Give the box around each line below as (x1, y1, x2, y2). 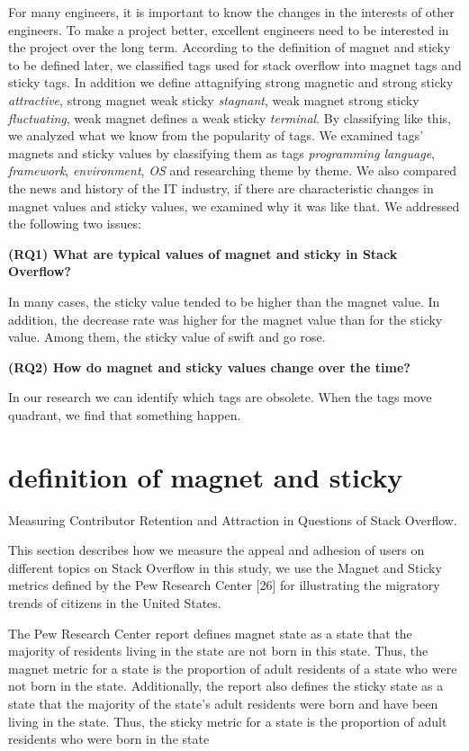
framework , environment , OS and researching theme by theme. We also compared (8, 161, 457, 180)
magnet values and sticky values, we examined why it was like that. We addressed (8, 196, 460, 215)
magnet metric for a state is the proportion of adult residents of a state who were (8, 658, 457, 677)
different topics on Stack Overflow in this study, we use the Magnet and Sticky (8, 558, 442, 577)
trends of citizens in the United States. (8, 593, 221, 612)
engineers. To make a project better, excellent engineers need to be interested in (8, 20, 449, 39)
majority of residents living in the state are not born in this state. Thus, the (8, 641, 428, 660)
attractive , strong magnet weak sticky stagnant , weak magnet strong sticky (8, 90, 419, 109)
